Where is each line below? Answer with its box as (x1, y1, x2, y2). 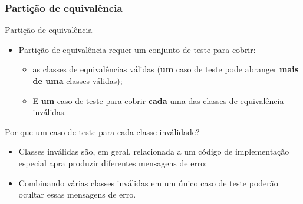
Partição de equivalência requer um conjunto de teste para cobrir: (18, 43, 256, 55)
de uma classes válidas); (32, 75, 123, 86)
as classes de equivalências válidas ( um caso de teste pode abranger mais (32, 63, 299, 75)
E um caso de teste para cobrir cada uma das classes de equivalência (32, 94, 284, 106)
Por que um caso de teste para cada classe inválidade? (5, 125, 200, 138)
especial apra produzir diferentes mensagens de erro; (18, 156, 208, 169)
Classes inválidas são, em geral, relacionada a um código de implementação (18, 145, 289, 158)
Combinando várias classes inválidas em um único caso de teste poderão (18, 176, 278, 189)
